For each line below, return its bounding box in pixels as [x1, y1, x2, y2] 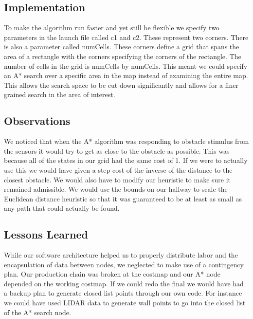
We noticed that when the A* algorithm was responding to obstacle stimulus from [4, 136, 249, 146]
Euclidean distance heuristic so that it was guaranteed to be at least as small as [4, 193, 242, 203]
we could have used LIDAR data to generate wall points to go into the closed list [4, 298, 246, 308]
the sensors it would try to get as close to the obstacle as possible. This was [4, 145, 230, 156]
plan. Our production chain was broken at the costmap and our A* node [4, 269, 220, 279]
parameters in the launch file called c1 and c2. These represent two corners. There [4, 32, 249, 42]
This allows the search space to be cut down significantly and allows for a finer [4, 80, 238, 90]
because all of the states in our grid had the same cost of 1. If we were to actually [4, 155, 248, 165]
